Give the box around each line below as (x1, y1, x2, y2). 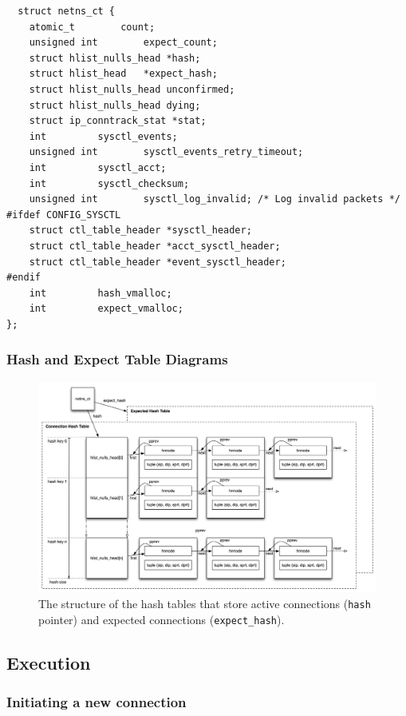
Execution (6, 650, 91, 674)
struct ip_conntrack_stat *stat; (29, 115, 207, 127)
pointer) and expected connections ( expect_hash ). (38, 611, 285, 627)
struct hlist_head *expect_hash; (29, 68, 218, 80)
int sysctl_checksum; (29, 177, 190, 189)
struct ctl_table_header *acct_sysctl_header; (29, 240, 281, 252)
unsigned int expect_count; (29, 37, 218, 49)
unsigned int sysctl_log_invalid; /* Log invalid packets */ (29, 193, 400, 205)
